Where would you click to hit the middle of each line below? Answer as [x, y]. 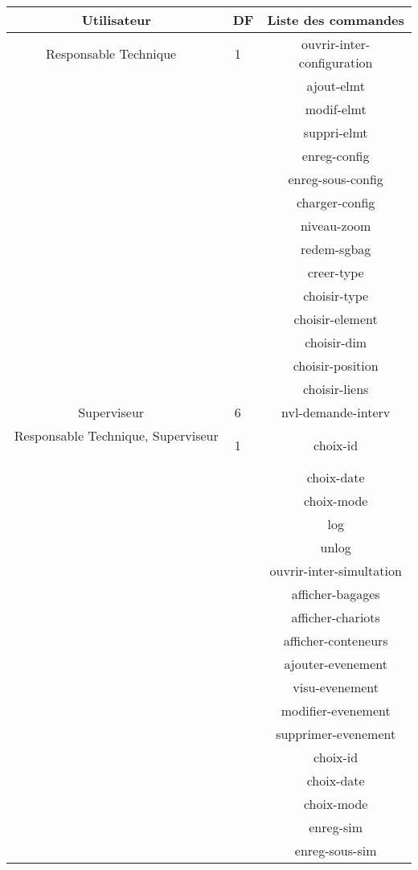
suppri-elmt [336, 132]
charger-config [336, 202]
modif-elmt [336, 109]
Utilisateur [116, 20]
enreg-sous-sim [336, 850]
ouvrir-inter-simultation [336, 570]
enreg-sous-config [336, 179]
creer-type [336, 272]
